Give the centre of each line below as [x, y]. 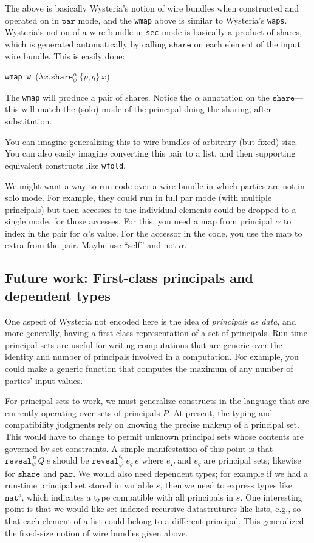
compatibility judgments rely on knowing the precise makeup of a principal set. [152, 424]
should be [71, 460]
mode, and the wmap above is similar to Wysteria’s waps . [183, 20]
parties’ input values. [44, 380]
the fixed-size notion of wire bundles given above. [97, 532]
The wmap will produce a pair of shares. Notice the [98, 97]
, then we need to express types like [226, 485]
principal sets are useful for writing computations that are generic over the [144, 344]
